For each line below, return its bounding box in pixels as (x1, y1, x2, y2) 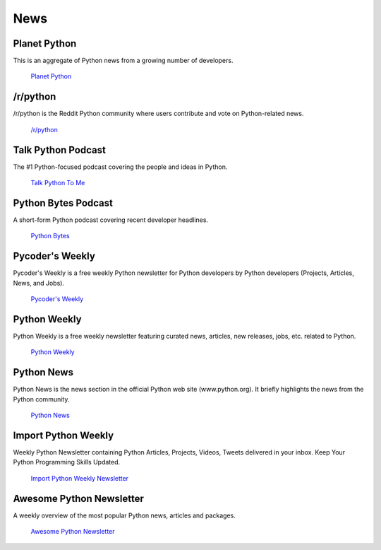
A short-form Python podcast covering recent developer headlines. (13, 216, 208, 224)
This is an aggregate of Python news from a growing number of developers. (13, 57, 234, 65)
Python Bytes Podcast (13, 197, 113, 209)
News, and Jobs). (13, 279, 65, 287)
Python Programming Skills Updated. (13, 458, 121, 467)
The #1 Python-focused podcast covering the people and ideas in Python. (13, 163, 228, 171)
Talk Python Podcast (13, 144, 106, 156)
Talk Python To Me (30, 179, 85, 187)
